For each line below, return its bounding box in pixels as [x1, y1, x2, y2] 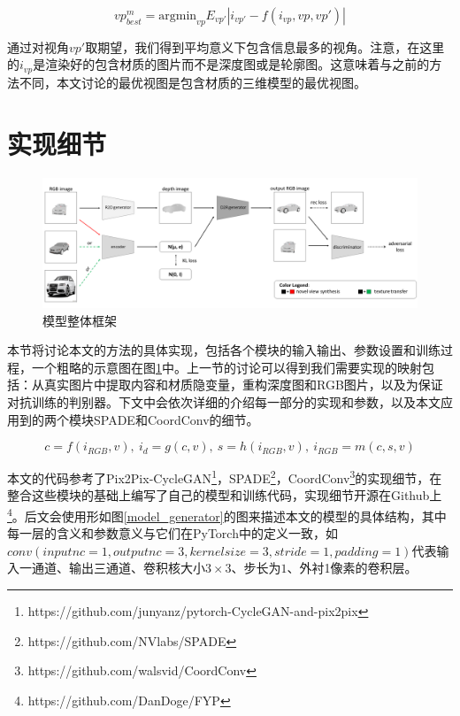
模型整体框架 [42, 311, 117, 329]
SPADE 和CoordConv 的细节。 [93, 410, 259, 428]
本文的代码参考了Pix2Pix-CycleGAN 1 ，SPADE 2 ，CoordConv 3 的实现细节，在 [7, 466, 442, 487]
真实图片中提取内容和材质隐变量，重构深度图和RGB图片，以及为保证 [43, 375, 443, 394]
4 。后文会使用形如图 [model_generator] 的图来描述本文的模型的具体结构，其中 [7, 504, 447, 525]
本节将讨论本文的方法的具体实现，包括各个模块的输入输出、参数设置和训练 [7, 341, 441, 359]
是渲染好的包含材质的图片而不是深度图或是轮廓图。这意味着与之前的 [33, 55, 430, 73]
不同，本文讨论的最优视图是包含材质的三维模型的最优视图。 [19, 73, 366, 91]
